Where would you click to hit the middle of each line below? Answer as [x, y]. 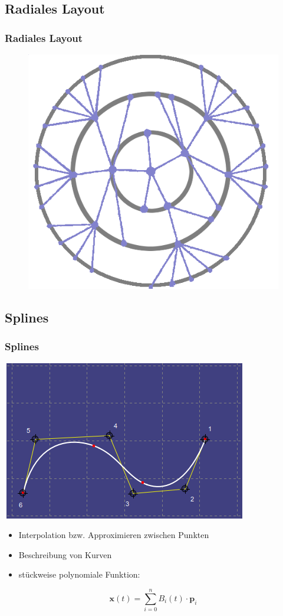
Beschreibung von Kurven [65, 554]
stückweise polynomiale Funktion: [79, 574]
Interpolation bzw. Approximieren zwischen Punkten [114, 535]
